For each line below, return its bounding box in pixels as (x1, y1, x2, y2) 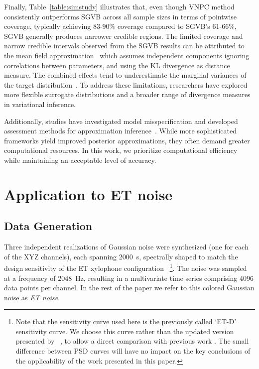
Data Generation (4, 218, 93, 234)
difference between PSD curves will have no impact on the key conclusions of (15, 346, 251, 356)
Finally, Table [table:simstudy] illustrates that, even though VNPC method (4, 1, 235, 11)
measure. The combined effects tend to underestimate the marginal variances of (4, 70, 247, 80)
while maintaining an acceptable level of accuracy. (4, 154, 156, 165)
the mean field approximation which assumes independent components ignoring (4, 50, 250, 60)
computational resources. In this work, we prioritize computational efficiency (4, 145, 238, 155)
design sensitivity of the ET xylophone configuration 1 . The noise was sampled (4, 261, 247, 273)
